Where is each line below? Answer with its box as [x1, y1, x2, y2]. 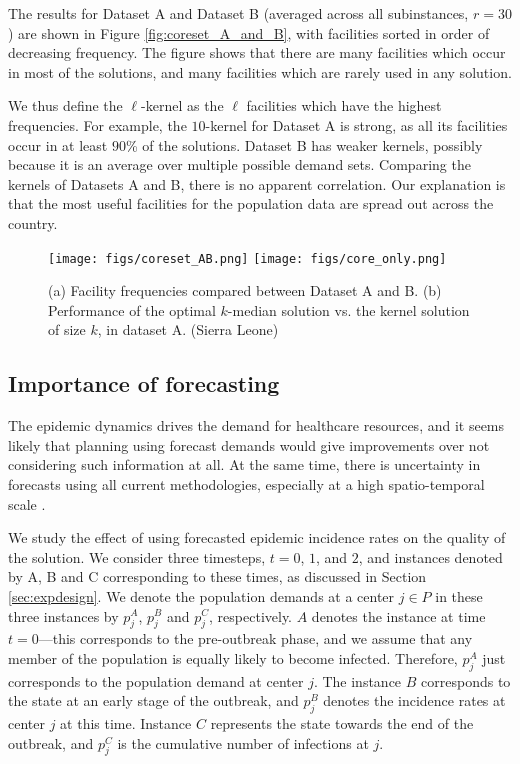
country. [8, 212, 58, 233]
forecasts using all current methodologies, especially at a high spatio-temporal [8, 473, 485, 494]
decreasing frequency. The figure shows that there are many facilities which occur [8, 42, 506, 63]
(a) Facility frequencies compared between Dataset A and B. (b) [48, 280, 442, 301]
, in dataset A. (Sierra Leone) [97, 319, 279, 340]
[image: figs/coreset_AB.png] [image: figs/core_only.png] [48, 251, 447, 266]
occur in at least [8, 134, 108, 155]
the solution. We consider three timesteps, [8, 546, 266, 567]
